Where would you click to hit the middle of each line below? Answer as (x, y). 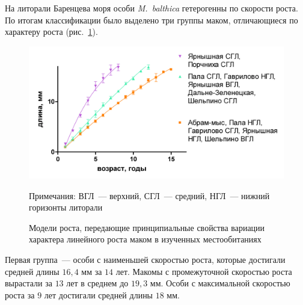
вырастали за (29, 283)
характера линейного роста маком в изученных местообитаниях (145, 239)
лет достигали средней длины (99, 294)
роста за (20, 294)
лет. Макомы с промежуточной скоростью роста (204, 271)
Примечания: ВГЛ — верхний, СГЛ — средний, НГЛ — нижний (149, 195)
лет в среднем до (97, 283)
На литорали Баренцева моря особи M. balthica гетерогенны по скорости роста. (151, 8)
